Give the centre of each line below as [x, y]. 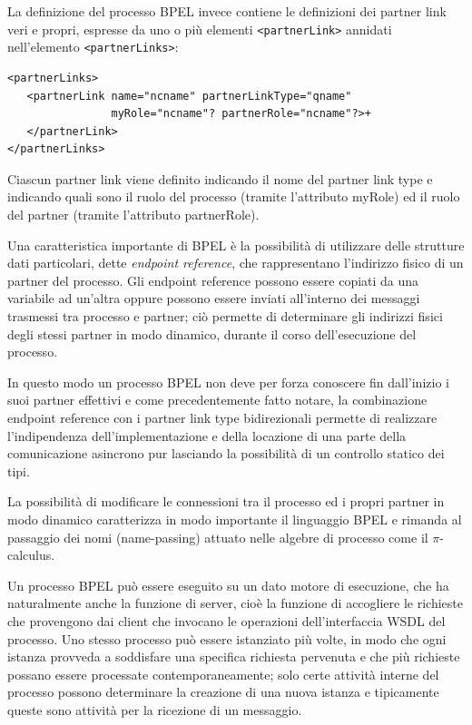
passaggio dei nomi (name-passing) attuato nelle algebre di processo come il [218, 537]
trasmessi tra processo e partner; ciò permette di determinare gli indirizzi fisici [225, 316]
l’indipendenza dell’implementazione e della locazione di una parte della [207, 435]
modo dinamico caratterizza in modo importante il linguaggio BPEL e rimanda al [235, 519]
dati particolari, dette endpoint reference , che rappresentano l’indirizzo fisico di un [236, 263]
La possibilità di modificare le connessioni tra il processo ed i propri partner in [226, 501]
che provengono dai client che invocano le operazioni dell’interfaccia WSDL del [226, 620]
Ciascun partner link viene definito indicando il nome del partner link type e [220, 178]
